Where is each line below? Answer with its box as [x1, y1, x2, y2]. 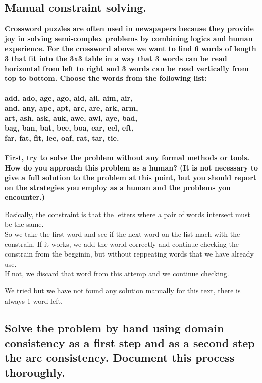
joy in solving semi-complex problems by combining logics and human [5, 33, 253, 44]
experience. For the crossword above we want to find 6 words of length [5, 43, 256, 54]
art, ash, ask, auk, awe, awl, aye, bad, [5, 112, 138, 123]
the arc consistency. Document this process [5, 350, 235, 365]
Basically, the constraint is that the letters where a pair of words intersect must [5, 208, 251, 219]
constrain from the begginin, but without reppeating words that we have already [5, 248, 254, 259]
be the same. [5, 219, 44, 229]
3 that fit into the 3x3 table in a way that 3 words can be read [5, 53, 227, 63]
